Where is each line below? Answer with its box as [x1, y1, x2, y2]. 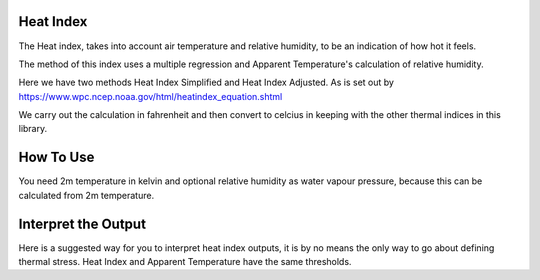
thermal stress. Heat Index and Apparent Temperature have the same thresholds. [18, 256, 352, 268]
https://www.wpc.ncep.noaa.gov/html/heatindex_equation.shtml [18, 90, 283, 102]
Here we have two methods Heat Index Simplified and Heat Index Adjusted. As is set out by [18, 76, 395, 89]
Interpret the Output [18, 215, 147, 232]
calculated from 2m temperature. [18, 189, 155, 201]
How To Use [18, 149, 95, 166]
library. [18, 123, 48, 135]
